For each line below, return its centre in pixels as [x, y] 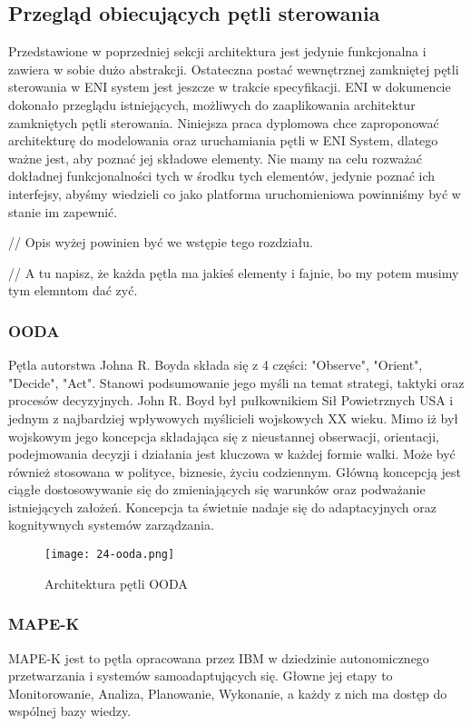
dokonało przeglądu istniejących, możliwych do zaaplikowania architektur [212, 104]
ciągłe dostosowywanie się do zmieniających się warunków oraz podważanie [217, 489]
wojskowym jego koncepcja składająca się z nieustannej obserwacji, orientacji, [224, 436]
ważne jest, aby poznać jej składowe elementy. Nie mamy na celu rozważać [215, 158]
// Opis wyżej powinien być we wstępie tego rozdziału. [161, 242]
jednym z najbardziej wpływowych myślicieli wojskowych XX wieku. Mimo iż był [234, 418]
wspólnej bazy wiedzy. [70, 711]
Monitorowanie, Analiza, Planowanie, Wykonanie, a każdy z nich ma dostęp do [228, 693]
